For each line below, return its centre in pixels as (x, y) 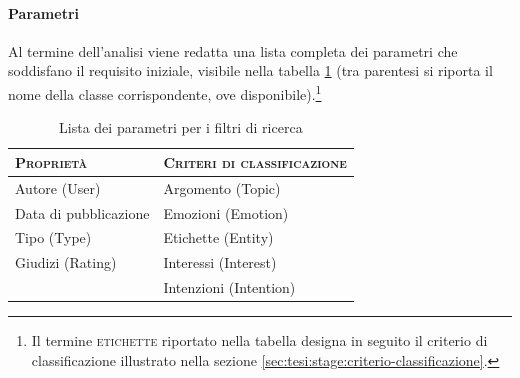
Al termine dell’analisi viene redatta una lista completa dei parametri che (233, 50)
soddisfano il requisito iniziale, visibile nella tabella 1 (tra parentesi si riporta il (250, 70)
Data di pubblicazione (82, 212)
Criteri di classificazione (255, 161)
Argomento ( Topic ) (222, 187)
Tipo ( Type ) (53, 237)
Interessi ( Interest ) (220, 262)
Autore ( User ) (58, 187)
